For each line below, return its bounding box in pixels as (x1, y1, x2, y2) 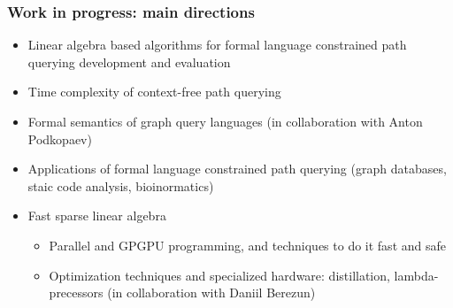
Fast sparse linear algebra (27, 206, 166, 225)
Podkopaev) (27, 129, 92, 148)
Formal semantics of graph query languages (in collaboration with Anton (27, 112, 423, 130)
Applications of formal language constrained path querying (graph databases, (27, 159, 447, 178)
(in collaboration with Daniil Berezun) (107, 283, 316, 302)
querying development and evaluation (27, 52, 231, 71)
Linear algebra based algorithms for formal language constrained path (27, 35, 407, 54)
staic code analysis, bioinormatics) (27, 176, 214, 195)
